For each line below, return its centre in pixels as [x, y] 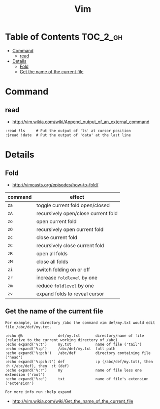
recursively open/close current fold [77, 213]
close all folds [52, 262]
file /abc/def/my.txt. [28, 327]
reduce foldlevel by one [65, 285]
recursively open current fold [70, 229]
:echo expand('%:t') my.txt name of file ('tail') [73, 344]
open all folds [52, 253]
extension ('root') [25, 374]
